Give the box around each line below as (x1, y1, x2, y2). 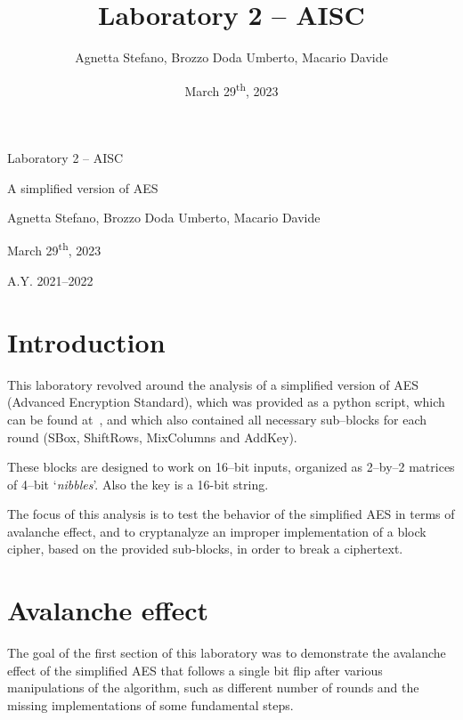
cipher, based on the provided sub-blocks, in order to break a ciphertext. (7, 539, 403, 558)
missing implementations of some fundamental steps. (7, 695, 294, 714)
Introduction (7, 323, 166, 360)
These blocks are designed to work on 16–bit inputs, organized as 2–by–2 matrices (7, 457, 455, 476)
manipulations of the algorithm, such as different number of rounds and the (7, 678, 419, 697)
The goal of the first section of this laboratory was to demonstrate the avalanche (7, 643, 446, 662)
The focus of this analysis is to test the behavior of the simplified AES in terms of (7, 505, 455, 523)
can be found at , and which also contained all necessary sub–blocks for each (7, 409, 427, 428)
